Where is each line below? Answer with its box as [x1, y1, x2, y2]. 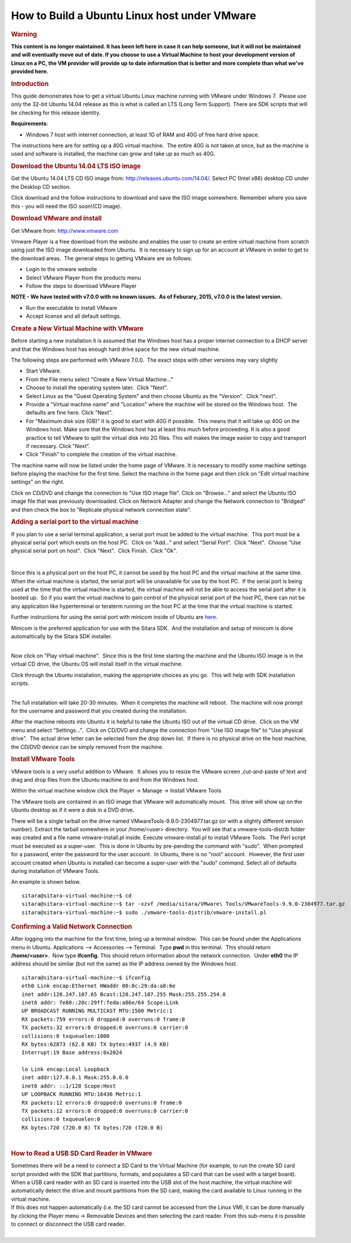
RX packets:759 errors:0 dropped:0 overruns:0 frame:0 [21, 1016, 185, 1023]
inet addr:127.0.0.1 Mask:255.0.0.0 [21, 1074, 129, 1081]
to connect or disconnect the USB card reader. [11, 1220, 126, 1228]
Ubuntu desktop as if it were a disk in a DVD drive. [11, 806, 135, 813]
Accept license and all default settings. [26, 313, 122, 320]
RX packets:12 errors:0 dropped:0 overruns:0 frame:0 [21, 1099, 182, 1106]
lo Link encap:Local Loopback [21, 1066, 110, 1073]
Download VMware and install [11, 215, 102, 223]
